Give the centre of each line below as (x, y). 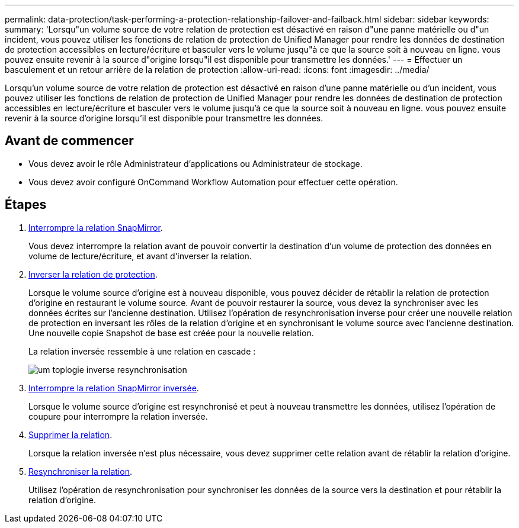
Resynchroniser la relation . (80, 471)
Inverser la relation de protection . (93, 274)
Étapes (26, 205)
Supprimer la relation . (71, 434)
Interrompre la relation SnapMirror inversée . (114, 388)
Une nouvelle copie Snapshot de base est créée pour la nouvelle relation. (171, 333)
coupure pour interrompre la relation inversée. (118, 416)
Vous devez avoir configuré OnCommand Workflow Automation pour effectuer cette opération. (213, 182)
